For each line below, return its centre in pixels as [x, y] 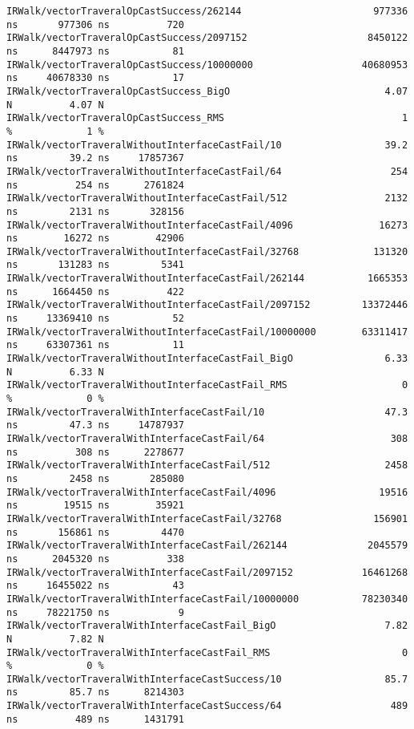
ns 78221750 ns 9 [95, 612]
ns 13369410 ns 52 [95, 319]
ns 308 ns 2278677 [95, 452]
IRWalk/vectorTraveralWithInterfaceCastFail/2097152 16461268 [207, 572]
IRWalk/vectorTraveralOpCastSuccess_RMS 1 [207, 118]
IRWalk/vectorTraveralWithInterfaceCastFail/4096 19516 [207, 492]
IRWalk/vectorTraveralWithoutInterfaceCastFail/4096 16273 [207, 225]
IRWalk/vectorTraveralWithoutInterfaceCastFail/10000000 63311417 [207, 332]
